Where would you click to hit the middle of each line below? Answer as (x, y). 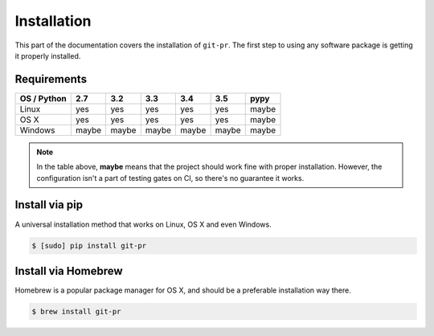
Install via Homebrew (69, 270)
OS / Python (43, 98)
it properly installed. (48, 55)
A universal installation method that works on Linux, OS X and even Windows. (143, 224)
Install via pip (49, 205)
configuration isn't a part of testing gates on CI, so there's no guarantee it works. (170, 178)
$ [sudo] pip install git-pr (89, 246)
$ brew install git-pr (76, 311)
